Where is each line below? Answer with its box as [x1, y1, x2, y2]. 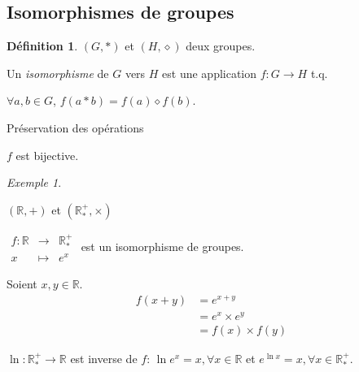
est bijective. [15, 146, 79, 163]
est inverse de [70, 349, 138, 366]
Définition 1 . [7, 37, 78, 54]
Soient [7, 275, 37, 292]
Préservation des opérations [7, 119, 144, 136]
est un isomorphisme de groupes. [81, 237, 244, 254]
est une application [162, 64, 257, 81]
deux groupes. [186, 37, 256, 54]
